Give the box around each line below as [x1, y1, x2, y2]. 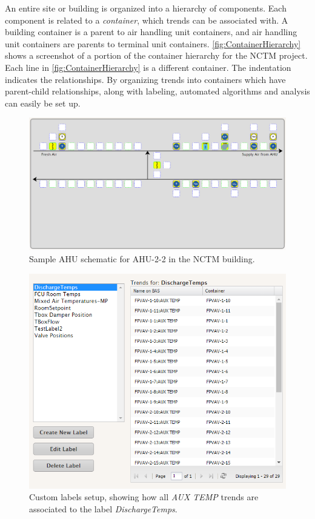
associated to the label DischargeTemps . [29, 502, 177, 515]
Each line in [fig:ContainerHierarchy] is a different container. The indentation [5, 61, 291, 73]
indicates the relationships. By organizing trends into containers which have [5, 73, 286, 85]
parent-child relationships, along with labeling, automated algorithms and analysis [5, 85, 310, 98]
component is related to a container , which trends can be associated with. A [5, 13, 288, 26]
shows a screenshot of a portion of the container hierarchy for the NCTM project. [5, 49, 308, 62]
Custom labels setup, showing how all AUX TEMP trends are [29, 491, 259, 503]
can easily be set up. [5, 96, 81, 109]
